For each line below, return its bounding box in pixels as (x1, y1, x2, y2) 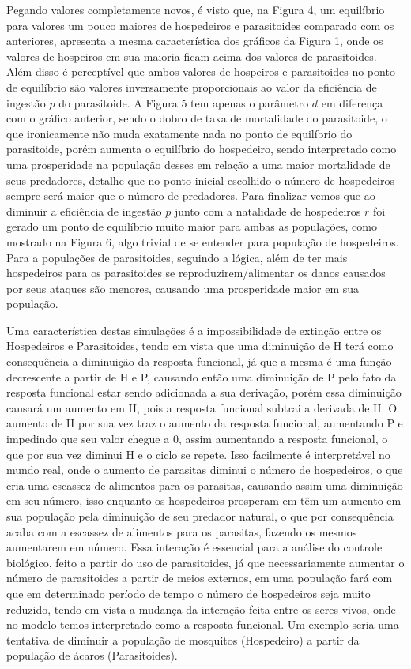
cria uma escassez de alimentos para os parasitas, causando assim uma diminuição (6, 476, 403, 493)
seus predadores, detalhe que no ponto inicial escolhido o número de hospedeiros (6, 171, 395, 188)
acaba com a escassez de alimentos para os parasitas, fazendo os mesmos (6, 523, 357, 539)
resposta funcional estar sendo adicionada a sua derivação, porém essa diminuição (6, 384, 402, 400)
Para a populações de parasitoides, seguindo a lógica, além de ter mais (6, 249, 348, 265)
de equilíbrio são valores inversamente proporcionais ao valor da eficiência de (6, 78, 377, 95)
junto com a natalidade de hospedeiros (174, 202, 361, 219)
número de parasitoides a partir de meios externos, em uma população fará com (6, 569, 393, 586)
